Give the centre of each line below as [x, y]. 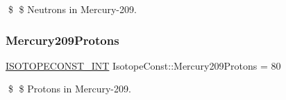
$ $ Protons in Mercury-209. [69, 89]
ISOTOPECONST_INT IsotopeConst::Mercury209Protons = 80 [143, 65]
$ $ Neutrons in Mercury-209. [72, 9]
